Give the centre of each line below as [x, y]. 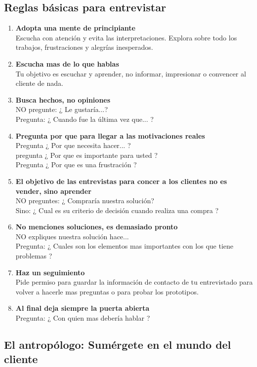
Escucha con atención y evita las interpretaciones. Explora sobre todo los [126, 37]
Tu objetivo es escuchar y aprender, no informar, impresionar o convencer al [131, 73]
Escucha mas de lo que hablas [67, 63]
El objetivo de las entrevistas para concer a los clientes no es [121, 181]
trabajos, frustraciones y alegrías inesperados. [84, 47]
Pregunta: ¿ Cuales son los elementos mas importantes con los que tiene [124, 246]
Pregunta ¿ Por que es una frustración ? [76, 165]
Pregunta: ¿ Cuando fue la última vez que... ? [85, 119]
